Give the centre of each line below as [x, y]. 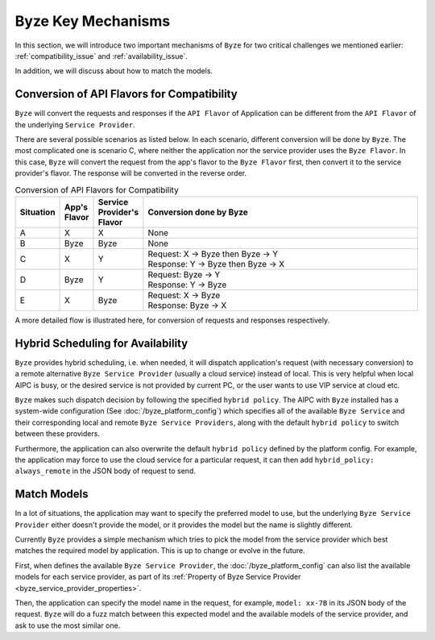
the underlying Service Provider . [75, 124]
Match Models [52, 495]
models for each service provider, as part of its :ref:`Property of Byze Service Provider [158, 577]
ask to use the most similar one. [68, 625]
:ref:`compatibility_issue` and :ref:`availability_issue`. [101, 56]
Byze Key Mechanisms [93, 21]
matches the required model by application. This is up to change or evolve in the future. [160, 551]
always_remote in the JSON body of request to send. [106, 471]
